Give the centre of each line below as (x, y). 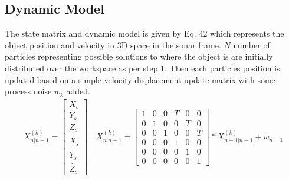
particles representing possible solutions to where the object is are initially (139, 56)
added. (78, 91)
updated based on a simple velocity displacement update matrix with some (140, 79)
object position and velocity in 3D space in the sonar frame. (113, 45)
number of (252, 45)
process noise (28, 91)
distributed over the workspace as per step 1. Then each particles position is (142, 68)
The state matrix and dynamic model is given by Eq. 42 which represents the (144, 33)
